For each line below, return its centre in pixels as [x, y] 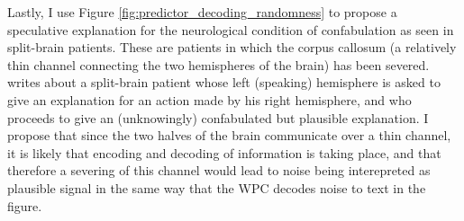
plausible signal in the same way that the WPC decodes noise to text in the [217, 187]
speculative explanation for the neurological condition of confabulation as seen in [231, 29]
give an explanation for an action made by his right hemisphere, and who [209, 99]
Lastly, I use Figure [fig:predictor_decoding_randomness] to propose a [202, 12]
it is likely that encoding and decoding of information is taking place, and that [224, 152]
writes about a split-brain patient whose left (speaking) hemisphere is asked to [224, 82]
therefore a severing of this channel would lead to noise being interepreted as [219, 170]
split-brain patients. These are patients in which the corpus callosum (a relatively [232, 47]
